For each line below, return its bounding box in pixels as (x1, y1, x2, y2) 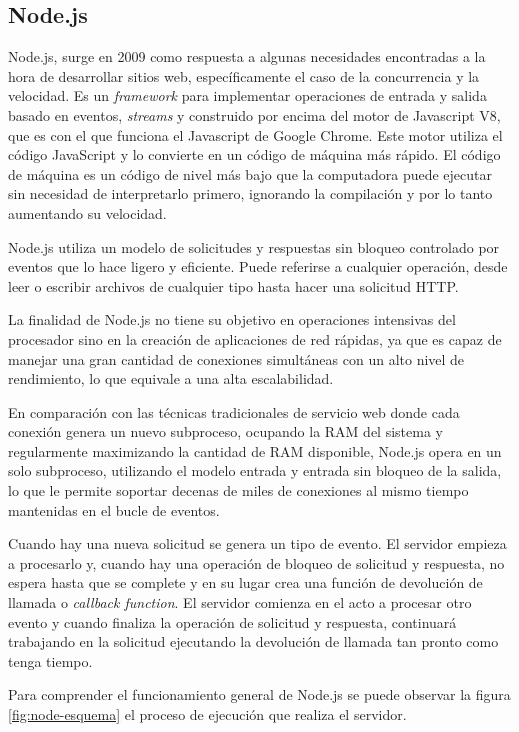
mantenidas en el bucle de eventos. (8, 499, 220, 520)
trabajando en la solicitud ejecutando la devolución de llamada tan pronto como (8, 631, 499, 652)
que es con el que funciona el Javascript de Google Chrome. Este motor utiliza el (8, 124, 503, 145)
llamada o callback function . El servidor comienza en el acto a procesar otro (8, 592, 472, 613)
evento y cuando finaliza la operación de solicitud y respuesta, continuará (8, 611, 457, 632)
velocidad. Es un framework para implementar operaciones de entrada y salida (8, 85, 487, 106)
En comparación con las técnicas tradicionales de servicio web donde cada (8, 401, 460, 422)
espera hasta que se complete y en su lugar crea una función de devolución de (8, 572, 483, 593)
